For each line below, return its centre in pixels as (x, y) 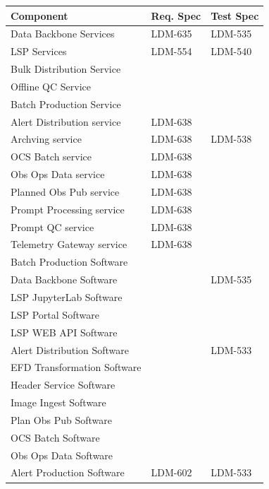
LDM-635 (171, 34)
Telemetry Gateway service (69, 244)
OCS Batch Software (55, 437)
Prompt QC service (52, 226)
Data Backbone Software (64, 279)
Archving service (46, 139)
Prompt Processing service (68, 209)
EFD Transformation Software (76, 367)
